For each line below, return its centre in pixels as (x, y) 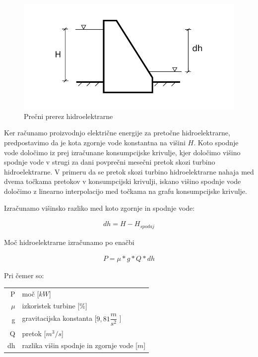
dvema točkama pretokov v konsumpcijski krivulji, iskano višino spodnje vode (123, 181)
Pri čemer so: (24, 275)
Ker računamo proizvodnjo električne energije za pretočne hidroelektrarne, (117, 133)
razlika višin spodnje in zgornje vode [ (80, 345)
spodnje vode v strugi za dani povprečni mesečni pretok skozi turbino (110, 162)
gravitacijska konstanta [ (59, 318)
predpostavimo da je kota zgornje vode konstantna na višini (95, 143)
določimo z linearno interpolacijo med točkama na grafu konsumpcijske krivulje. (126, 191)
